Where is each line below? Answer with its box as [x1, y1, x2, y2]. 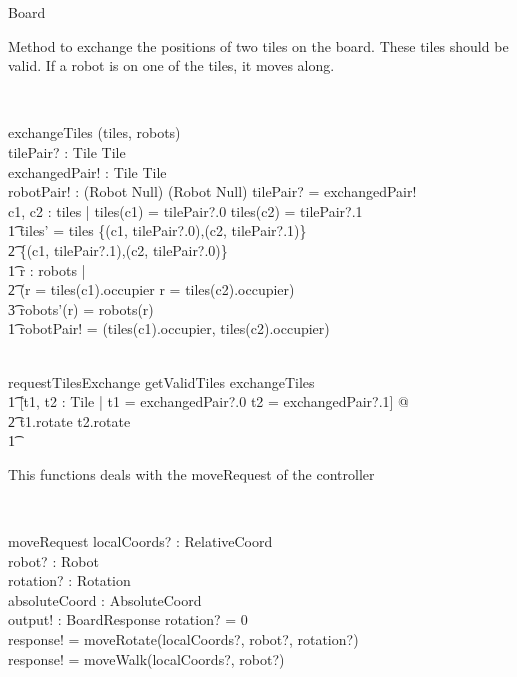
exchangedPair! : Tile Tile [8, 161, 167, 182]
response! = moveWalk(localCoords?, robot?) [8, 648, 285, 669]
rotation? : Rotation [8, 570, 131, 591]
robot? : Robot [8, 550, 99, 571]
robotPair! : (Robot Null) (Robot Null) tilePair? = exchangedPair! [8, 181, 417, 202]
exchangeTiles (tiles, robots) [8, 122, 181, 143]
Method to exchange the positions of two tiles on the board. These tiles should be [8, 35, 509, 56]
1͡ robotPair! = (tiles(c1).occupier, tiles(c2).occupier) [8, 318, 330, 339]
